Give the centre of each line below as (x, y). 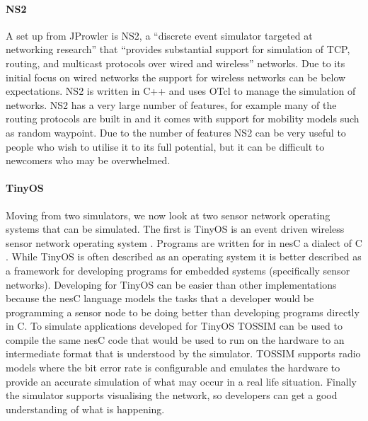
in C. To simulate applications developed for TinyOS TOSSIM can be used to (174, 326)
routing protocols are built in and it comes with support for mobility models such (183, 119)
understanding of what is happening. (85, 409)
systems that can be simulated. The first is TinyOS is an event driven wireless (175, 229)
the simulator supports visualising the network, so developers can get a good (172, 395)
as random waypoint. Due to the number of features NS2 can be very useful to (176, 132)
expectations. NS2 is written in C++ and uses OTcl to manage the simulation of (181, 91)
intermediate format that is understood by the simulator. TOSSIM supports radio (183, 353)
